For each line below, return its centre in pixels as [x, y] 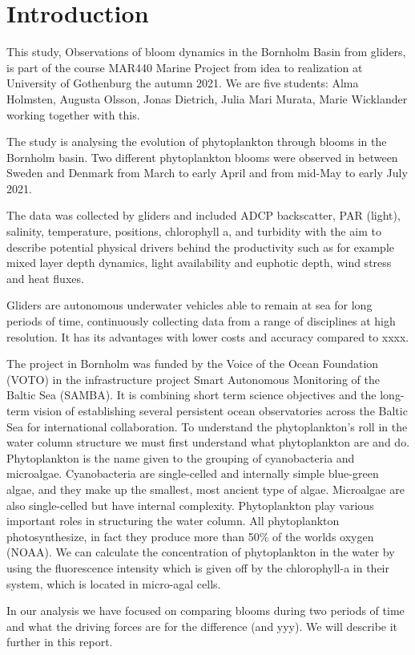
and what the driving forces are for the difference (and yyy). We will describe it [202, 626]
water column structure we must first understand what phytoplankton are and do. [208, 442]
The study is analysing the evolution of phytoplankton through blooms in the [197, 142]
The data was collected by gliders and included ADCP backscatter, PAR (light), [203, 215]
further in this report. [60, 642]
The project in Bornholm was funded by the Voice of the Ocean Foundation [193, 364]
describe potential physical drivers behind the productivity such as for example [201, 247]
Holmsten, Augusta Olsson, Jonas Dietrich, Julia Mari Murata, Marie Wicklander [207, 98]
